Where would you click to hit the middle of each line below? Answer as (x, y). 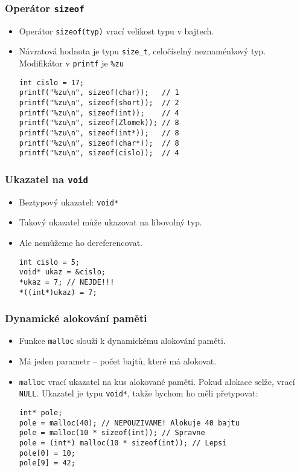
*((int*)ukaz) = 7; (58, 292)
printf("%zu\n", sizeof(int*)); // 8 (99, 133)
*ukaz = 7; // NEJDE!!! (67, 282)
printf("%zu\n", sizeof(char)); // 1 (99, 93)
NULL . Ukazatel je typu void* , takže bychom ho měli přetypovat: (139, 393)
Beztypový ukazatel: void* (69, 202)
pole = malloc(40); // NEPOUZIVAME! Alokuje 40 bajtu (129, 423)
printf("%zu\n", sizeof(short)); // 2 (99, 103)
